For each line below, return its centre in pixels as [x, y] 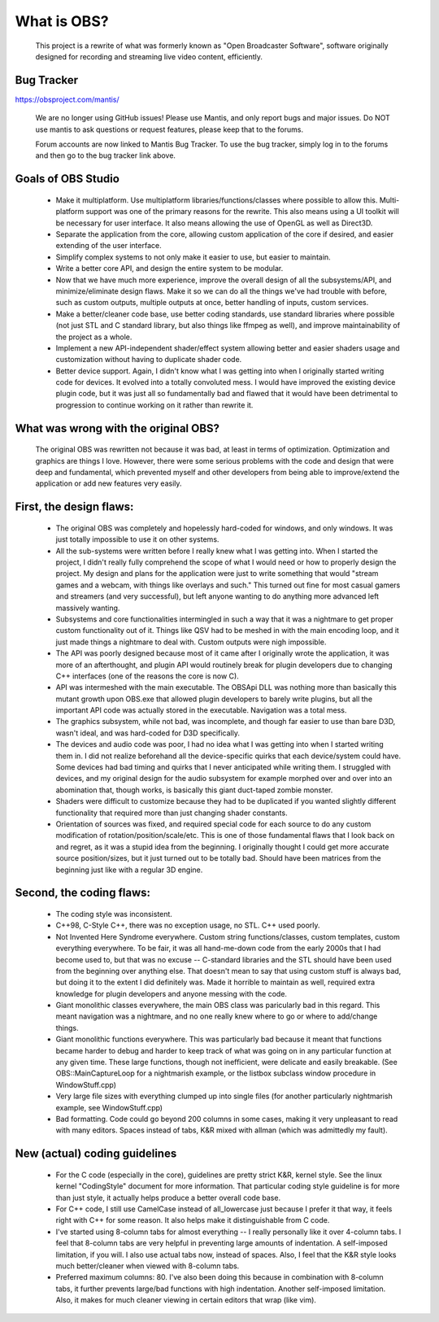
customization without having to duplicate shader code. [149, 360]
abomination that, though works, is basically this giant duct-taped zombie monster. [194, 790]
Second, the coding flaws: [83, 893]
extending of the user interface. [109, 246]
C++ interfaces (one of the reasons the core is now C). [147, 676]
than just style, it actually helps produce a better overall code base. [168, 1198]
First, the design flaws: [74, 507]
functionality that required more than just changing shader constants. [172, 813]
